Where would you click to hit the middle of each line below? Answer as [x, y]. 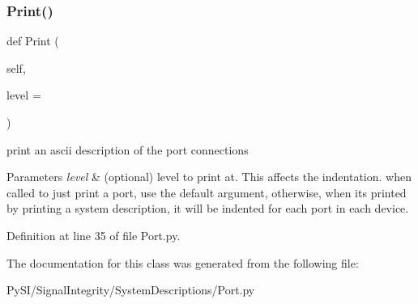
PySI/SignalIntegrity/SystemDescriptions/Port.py [131, 290]
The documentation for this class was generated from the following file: [183, 262]
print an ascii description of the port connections [128, 149]
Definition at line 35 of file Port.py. [94, 235]
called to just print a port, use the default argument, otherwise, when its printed [207, 192]
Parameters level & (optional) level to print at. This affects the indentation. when [209, 177]
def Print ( [33, 41]
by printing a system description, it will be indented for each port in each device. [208, 208]
